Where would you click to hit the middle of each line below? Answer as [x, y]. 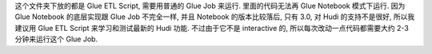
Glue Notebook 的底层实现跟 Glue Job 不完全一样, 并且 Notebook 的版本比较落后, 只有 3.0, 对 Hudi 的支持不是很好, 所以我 [215, 17]
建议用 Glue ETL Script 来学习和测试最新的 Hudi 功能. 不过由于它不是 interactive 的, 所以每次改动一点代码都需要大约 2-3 [212, 28]
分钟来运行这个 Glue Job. [56, 39]
